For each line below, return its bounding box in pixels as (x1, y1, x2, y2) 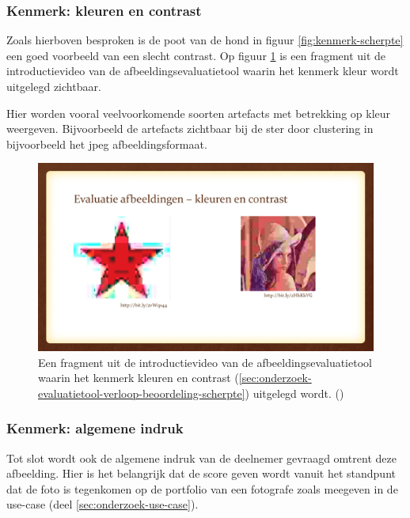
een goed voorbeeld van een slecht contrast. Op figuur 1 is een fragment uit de (6, 47, 386, 63)
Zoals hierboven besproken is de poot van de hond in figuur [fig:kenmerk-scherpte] (6, 32, 404, 48)
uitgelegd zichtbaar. (6, 78, 101, 94)
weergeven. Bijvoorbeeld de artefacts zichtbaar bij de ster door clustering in (6, 120, 374, 137)
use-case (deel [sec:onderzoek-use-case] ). (6, 496, 199, 512)
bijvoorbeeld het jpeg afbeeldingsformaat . (6, 135, 207, 152)
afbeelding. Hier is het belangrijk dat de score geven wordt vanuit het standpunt (6, 465, 396, 482)
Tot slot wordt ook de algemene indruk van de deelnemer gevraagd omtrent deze (6, 449, 397, 466)
